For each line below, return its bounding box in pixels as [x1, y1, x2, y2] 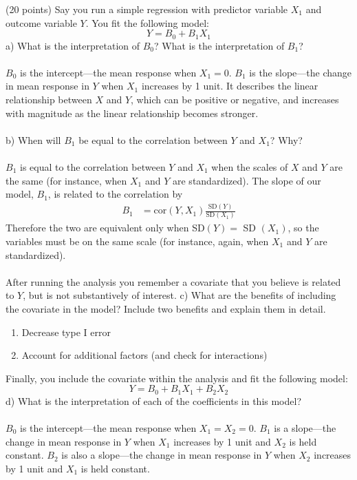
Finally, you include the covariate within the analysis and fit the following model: [6, 371, 348, 385]
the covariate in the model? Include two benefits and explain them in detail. [6, 301, 326, 315]
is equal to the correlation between [19, 159, 166, 174]
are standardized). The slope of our [173, 173, 321, 187]
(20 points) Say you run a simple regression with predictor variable [6, 2, 288, 16]
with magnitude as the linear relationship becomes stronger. [6, 105, 259, 120]
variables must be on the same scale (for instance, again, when [6, 234, 269, 249]
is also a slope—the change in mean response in [61, 448, 262, 462]
